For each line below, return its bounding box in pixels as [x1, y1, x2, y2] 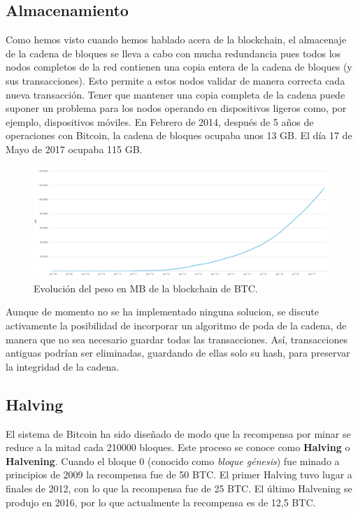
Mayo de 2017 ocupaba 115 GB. [6, 141, 143, 156]
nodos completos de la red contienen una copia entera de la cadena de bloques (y [6, 59, 352, 74]
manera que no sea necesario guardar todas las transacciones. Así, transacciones [6, 331, 348, 346]
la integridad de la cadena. [6, 359, 120, 373]
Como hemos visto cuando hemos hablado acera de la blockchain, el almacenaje [6, 32, 347, 47]
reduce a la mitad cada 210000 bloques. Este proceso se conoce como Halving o [6, 440, 350, 455]
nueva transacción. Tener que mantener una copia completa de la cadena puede [6, 87, 345, 101]
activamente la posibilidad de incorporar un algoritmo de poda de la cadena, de [6, 317, 347, 332]
